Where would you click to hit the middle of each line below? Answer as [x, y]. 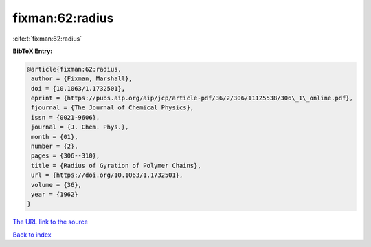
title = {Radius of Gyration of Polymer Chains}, [116, 165]
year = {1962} [55, 194]
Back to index [32, 235]
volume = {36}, [57, 185]
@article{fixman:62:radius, [74, 69]
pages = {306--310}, [66, 156]
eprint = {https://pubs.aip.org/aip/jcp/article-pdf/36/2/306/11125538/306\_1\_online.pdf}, [192, 98]
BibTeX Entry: [33, 51]
